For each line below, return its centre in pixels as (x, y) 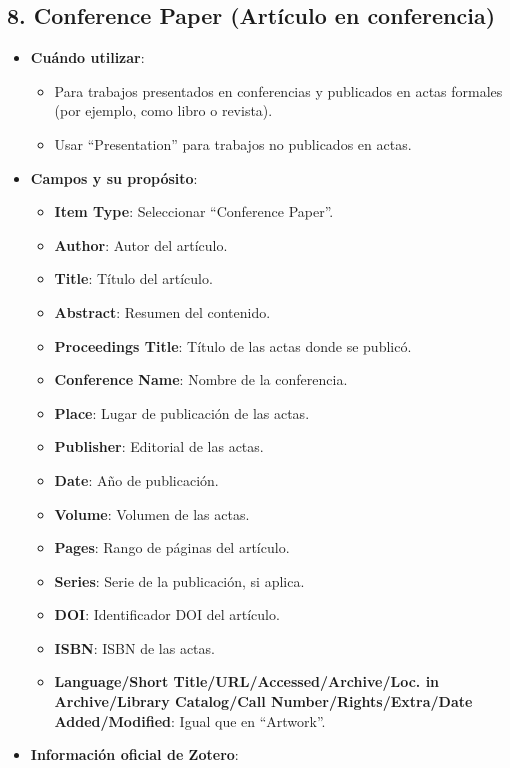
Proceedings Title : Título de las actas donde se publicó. (233, 345)
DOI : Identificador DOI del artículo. (167, 614)
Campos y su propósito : (114, 177)
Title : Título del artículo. (133, 278)
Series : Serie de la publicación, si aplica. (179, 580)
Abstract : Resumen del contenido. (162, 311)
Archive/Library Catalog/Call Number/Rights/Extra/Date (263, 701)
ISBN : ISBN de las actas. (134, 647)
